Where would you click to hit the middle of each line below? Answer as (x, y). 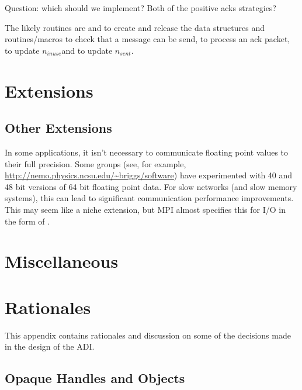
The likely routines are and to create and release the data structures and (135, 27)
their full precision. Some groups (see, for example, (96, 163)
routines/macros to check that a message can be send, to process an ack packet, (147, 39)
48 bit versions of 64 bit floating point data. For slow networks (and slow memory (151, 186)
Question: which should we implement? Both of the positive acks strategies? (140, 8)
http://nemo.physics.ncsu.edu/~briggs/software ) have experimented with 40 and (149, 175)
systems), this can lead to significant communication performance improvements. (149, 198)
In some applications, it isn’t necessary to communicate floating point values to (147, 152)
